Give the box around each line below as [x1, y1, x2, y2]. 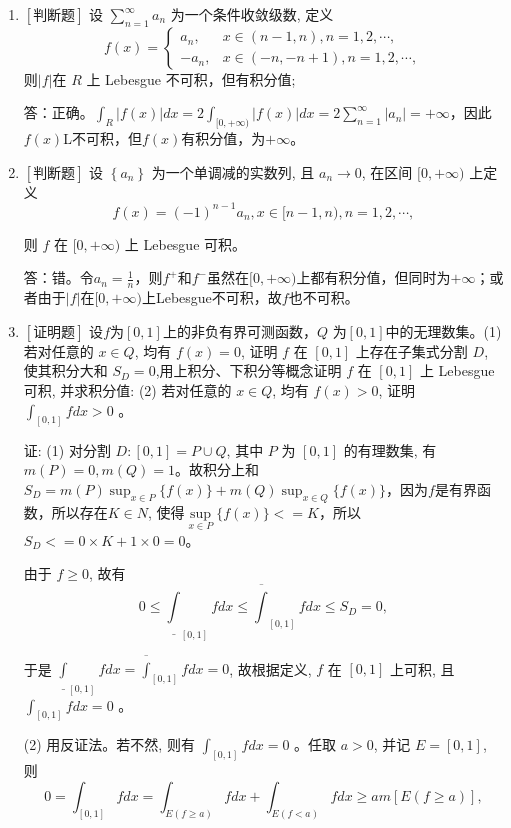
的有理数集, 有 [343, 439, 437, 460]
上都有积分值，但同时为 [296, 267, 451, 288]
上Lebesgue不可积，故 [141, 287, 282, 308]
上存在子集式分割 [355, 340, 468, 361]
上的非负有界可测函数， [162, 320, 317, 341]
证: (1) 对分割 [23, 439, 111, 460]
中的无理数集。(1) [385, 320, 502, 341]
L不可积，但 [63, 128, 142, 149]
